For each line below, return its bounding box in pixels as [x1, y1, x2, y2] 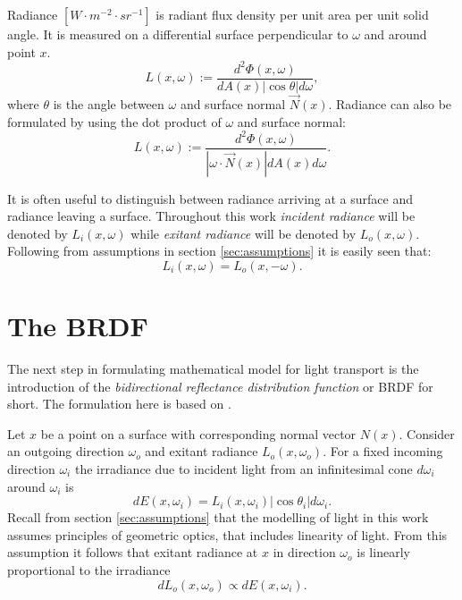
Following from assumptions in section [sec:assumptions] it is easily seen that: [7, 241, 432, 260]
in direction [273, 543, 336, 562]
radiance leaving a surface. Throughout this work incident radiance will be [7, 207, 416, 225]
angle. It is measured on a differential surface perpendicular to [7, 25, 349, 43]
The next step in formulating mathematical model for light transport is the [7, 359, 419, 378]
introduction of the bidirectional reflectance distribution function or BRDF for [7, 376, 433, 395]
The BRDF [7, 308, 148, 344]
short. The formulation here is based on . [7, 394, 231, 413]
